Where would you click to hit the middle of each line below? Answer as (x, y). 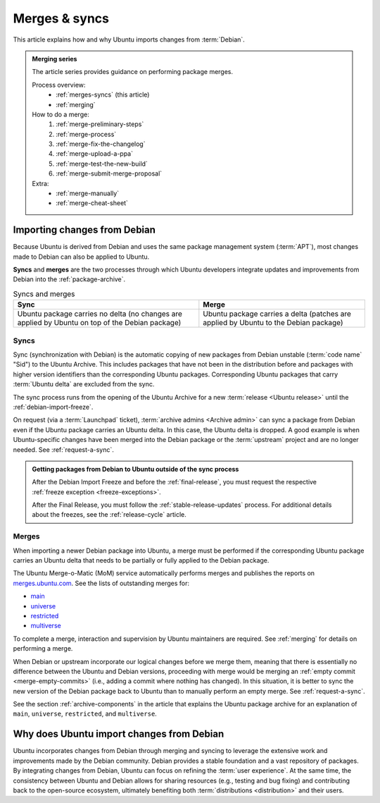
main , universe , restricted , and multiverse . (85, 714)
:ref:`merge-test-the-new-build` (102, 164)
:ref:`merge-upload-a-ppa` (95, 154)
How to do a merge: (61, 114)
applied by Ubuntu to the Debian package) (273, 323)
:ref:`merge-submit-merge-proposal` (109, 173)
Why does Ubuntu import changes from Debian (119, 734)
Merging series (55, 59)
